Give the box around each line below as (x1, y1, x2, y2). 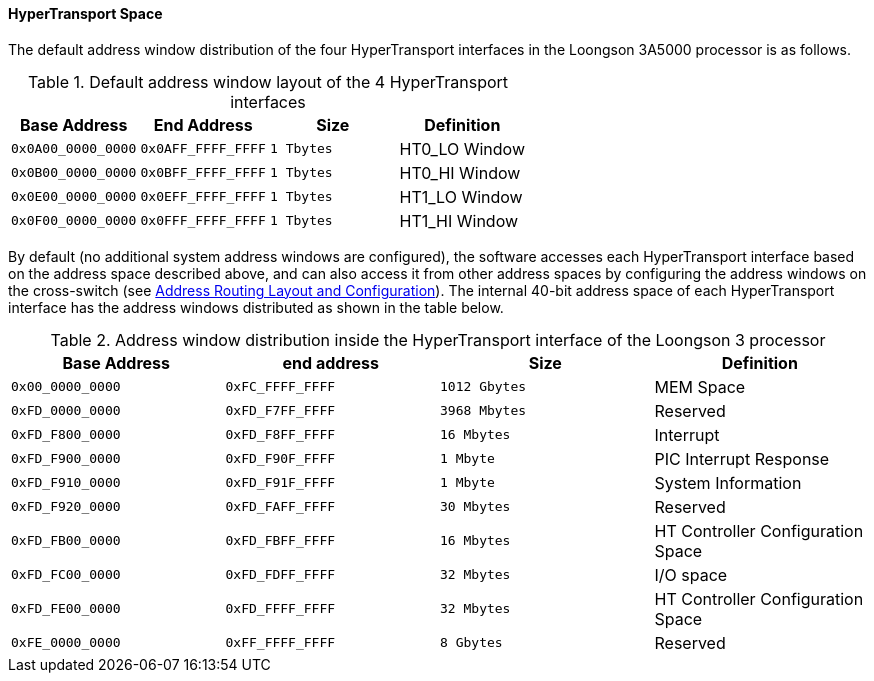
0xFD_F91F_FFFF (225, 475, 336, 491)
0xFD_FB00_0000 (11, 533, 121, 549)
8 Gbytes (440, 635, 503, 651)
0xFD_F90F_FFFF (225, 451, 336, 467)
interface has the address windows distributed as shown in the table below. (8, 298, 504, 316)
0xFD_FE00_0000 (11, 601, 121, 617)
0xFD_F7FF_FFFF (225, 403, 336, 419)
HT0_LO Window (399, 138, 525, 159)
